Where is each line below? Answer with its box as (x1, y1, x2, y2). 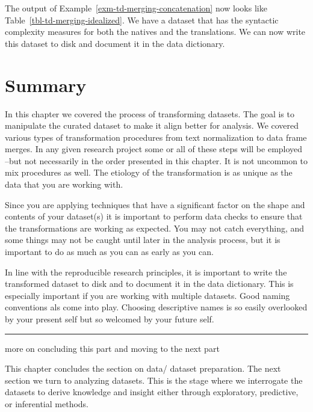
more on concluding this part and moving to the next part (5, 342, 220, 354)
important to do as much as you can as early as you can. (5, 245, 214, 258)
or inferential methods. (5, 397, 89, 410)
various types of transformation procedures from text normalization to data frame (5, 131, 307, 143)
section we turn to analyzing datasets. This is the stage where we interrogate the (5, 374, 303, 386)
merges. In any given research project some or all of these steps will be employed (5, 143, 303, 155)
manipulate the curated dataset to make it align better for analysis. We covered (5, 119, 299, 132)
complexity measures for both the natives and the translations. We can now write (5, 25, 306, 38)
